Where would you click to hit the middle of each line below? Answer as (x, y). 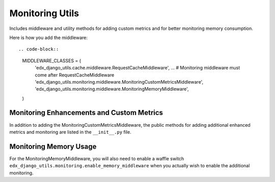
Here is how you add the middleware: (48, 38)
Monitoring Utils (44, 13)
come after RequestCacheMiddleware (75, 75)
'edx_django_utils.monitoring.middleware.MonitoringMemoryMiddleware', (112, 89)
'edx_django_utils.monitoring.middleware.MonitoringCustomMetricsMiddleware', (119, 82)
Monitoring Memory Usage (53, 146)
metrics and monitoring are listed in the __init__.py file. (71, 132)
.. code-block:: (39, 49)
